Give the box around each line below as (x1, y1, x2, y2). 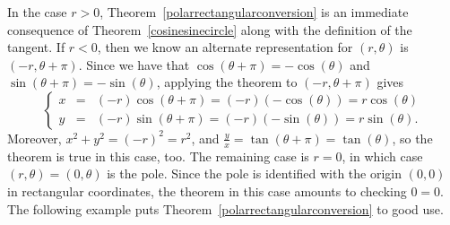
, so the (392, 128, 433, 147)
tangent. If (7, 38, 65, 56)
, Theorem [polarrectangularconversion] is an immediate (100, 3, 409, 21)
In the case (7, 3, 67, 21)
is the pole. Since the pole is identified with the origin (107, 164, 402, 183)
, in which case (342, 146, 423, 165)
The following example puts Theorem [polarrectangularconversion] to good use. (7, 199, 444, 218)
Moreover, (7, 128, 62, 147)
